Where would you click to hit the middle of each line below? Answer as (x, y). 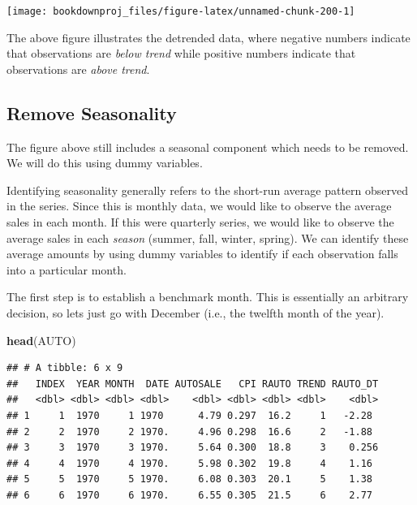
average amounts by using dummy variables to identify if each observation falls (202, 254)
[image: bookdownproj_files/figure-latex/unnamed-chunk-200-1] (181, 11)
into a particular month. (67, 269)
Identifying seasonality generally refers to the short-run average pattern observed (207, 190)
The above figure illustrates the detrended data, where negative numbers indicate (208, 37)
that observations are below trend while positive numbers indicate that (181, 53)
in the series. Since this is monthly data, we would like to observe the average (199, 206)
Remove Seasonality (92, 112)
